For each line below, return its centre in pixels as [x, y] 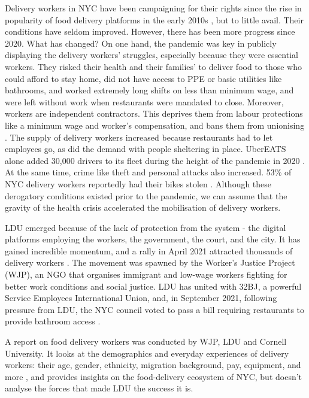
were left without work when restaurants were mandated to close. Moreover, [144, 101]
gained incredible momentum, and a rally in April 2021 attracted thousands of [149, 250]
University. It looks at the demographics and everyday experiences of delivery [147, 353]
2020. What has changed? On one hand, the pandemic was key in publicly [141, 43]
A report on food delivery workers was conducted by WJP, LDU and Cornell [146, 341]
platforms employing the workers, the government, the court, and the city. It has [153, 239]
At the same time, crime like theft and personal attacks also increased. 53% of [148, 172]
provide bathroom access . [53, 321]
